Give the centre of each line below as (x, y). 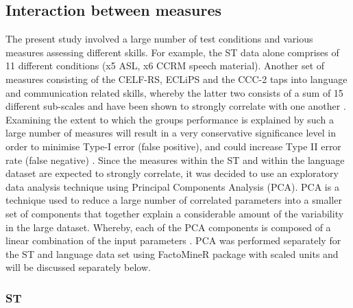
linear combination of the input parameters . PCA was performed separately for (173, 240)
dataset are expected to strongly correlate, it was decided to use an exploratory (172, 173)
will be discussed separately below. (78, 267)
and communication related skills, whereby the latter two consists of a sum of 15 (174, 92)
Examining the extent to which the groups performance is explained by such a (170, 119)
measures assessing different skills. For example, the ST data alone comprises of (172, 52)
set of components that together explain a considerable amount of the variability (175, 213)
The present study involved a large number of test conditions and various (159, 39)
